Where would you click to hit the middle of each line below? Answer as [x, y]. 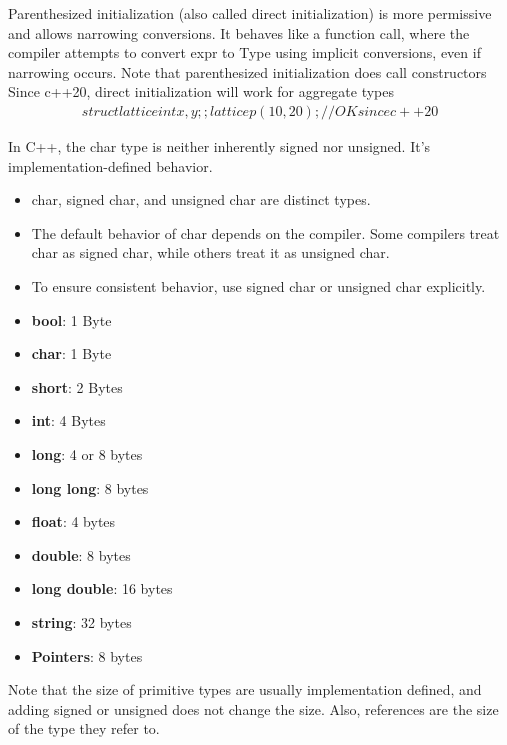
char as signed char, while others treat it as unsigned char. [210, 252]
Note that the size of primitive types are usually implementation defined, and [245, 689]
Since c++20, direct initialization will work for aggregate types [201, 91]
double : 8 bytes [81, 554]
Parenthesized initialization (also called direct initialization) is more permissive [250, 13]
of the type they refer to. [84, 728]
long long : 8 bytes [90, 487]
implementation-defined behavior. [110, 165]
